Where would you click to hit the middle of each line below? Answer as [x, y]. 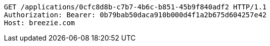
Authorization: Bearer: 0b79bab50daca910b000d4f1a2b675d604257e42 [135, 15]
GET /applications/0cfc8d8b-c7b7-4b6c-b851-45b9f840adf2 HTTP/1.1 [135, 7]
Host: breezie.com [40, 23]
